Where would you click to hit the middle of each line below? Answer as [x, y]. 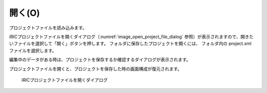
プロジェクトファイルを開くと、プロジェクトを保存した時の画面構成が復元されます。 [96, 69]
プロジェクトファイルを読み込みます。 [48, 28]
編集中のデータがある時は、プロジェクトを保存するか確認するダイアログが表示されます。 [100, 60]
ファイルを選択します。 [33, 50]
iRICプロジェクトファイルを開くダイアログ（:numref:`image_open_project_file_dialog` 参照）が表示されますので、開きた [132, 37]
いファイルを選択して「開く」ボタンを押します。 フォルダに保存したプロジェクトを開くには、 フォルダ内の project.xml [130, 44]
